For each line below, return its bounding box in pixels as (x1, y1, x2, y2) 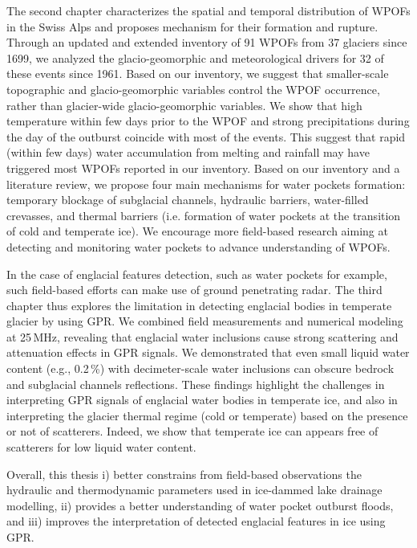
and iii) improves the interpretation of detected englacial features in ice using (6, 513, 386, 530)
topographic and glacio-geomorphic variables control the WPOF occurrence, (6, 80, 380, 97)
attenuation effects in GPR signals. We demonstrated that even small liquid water (6, 344, 410, 361)
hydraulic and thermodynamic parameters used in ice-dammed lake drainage (6, 481, 383, 498)
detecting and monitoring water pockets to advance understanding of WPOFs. (6, 238, 391, 255)
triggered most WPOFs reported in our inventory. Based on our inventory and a (6, 159, 400, 176)
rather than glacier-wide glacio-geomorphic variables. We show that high (6, 96, 362, 113)
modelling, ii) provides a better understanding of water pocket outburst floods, (6, 497, 394, 513)
